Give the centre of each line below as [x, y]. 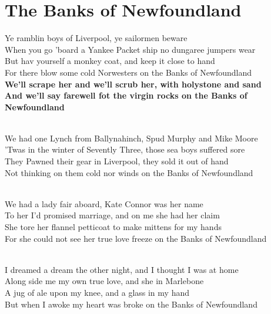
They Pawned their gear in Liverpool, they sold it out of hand [117, 161]
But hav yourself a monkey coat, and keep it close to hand [110, 61]
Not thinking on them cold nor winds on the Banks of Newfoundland [129, 172]
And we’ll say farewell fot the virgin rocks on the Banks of [126, 95]
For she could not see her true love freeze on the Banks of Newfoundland [136, 238]
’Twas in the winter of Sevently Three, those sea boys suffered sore [125, 149]
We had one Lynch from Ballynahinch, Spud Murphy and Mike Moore [131, 138]
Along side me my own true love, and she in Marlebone [104, 281]
